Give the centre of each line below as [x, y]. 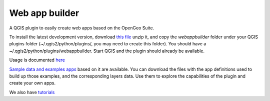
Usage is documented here [37, 60]
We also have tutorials [32, 92]
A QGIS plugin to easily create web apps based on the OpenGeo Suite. [82, 28]
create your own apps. [32, 83]
